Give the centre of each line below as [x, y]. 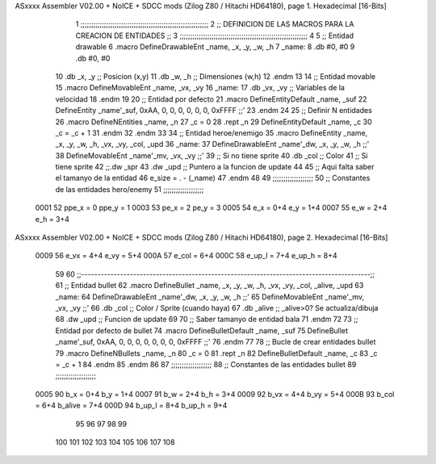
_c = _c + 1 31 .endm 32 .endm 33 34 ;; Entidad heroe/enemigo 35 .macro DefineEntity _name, [212, 132]
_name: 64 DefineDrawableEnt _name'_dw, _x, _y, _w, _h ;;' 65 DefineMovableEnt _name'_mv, [210, 297]
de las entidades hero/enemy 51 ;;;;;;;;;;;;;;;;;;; [130, 189]
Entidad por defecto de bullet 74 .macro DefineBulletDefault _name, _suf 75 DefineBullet [202, 330]
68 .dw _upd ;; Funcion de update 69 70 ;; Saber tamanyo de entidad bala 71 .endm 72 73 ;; [207, 320]
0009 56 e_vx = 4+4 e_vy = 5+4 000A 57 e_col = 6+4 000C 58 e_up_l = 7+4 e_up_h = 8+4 [187, 256]
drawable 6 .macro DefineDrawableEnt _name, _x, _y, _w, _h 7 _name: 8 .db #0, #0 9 [215, 47]
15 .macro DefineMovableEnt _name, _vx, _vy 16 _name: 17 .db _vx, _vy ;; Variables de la [200, 88]
